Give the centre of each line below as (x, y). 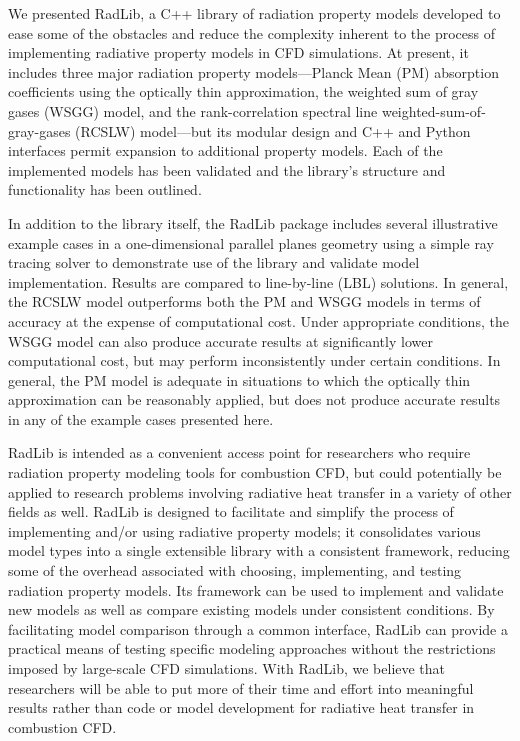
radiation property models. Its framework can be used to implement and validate (256, 589)
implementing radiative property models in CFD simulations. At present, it (238, 52)
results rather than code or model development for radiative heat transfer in (241, 707)
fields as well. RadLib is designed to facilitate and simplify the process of (231, 511)
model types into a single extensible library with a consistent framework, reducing (259, 550)
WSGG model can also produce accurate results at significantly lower (220, 340)
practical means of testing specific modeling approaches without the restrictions (252, 648)
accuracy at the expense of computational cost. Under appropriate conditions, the (258, 320)
